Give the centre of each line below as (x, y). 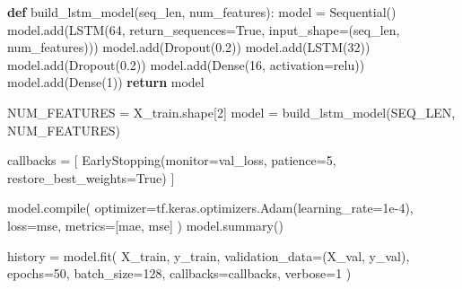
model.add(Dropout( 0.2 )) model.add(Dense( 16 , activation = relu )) (186, 64)
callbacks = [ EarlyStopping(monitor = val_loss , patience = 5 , (172, 160)
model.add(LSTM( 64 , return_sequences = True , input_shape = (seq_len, (204, 29)
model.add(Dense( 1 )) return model (106, 82)
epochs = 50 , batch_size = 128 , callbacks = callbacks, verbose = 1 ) (179, 273)
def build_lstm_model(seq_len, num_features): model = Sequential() (202, 12)
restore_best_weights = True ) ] (91, 177)
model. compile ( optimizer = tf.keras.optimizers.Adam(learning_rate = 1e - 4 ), (210, 208)
